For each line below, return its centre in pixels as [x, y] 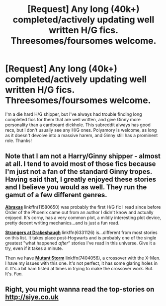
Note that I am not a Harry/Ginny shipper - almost [83, 156]
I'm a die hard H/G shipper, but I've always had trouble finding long [74, 114]
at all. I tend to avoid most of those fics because [81, 164]
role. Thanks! [19, 141]
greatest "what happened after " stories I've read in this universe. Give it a [80, 243]
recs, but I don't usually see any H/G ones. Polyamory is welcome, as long [81, 130]
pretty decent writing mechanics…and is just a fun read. [62, 223]
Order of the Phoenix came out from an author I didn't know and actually [79, 212]
